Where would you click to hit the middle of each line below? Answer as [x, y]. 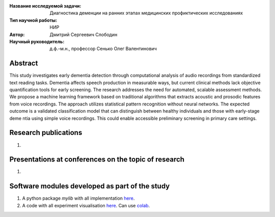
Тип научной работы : [33, 20]
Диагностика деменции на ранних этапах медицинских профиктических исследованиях [146, 13]
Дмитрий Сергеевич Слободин [84, 34]
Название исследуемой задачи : [45, 6]
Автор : [17, 34]
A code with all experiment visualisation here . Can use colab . [86, 205]
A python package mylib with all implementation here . [78, 198]
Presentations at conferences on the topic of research [97, 160]
